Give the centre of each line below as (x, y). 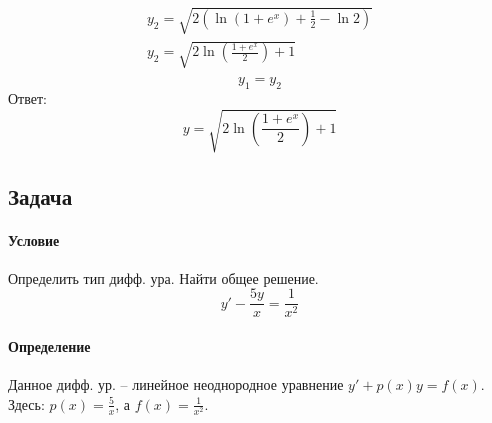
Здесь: (26, 403)
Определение (49, 345)
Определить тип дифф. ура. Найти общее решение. (163, 277)
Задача (40, 195)
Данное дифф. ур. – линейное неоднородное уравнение (176, 384)
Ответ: (27, 97)
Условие (34, 239)
